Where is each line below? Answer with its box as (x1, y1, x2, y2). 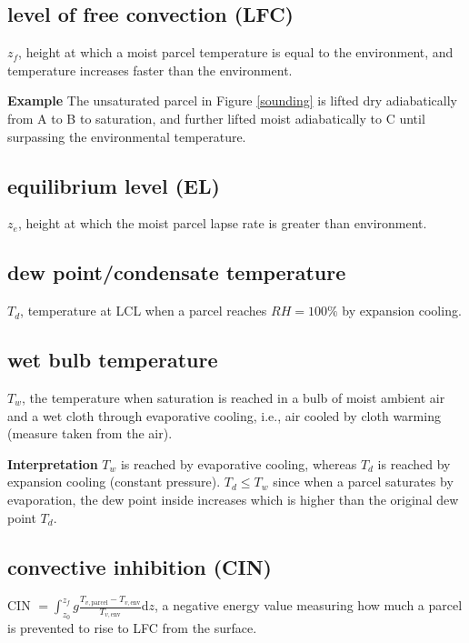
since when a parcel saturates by (273, 472, 454, 491)
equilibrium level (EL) (7, 171, 220, 199)
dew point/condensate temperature (7, 258, 346, 286)
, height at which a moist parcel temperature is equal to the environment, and (18, 43, 454, 62)
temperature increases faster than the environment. (7, 60, 293, 79)
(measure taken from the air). (7, 424, 173, 443)
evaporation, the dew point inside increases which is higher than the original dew (7, 489, 459, 508)
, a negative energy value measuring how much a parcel (155, 596, 463, 615)
